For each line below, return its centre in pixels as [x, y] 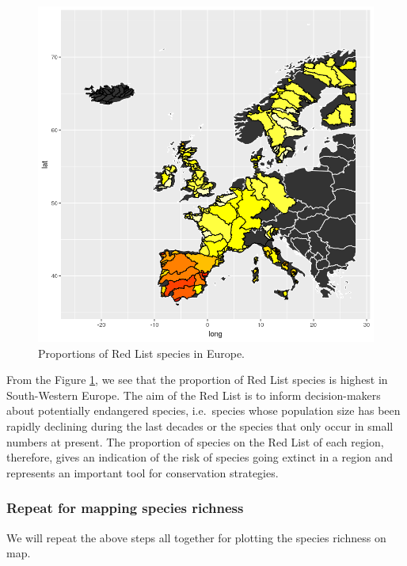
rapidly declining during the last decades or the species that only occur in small [200, 425]
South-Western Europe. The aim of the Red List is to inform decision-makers [194, 395]
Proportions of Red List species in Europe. [142, 353]
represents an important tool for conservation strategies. [143, 472]
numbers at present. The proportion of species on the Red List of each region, [195, 441]
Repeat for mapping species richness [125, 508]
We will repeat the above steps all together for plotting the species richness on [196, 537]
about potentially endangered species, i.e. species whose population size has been [203, 410]
